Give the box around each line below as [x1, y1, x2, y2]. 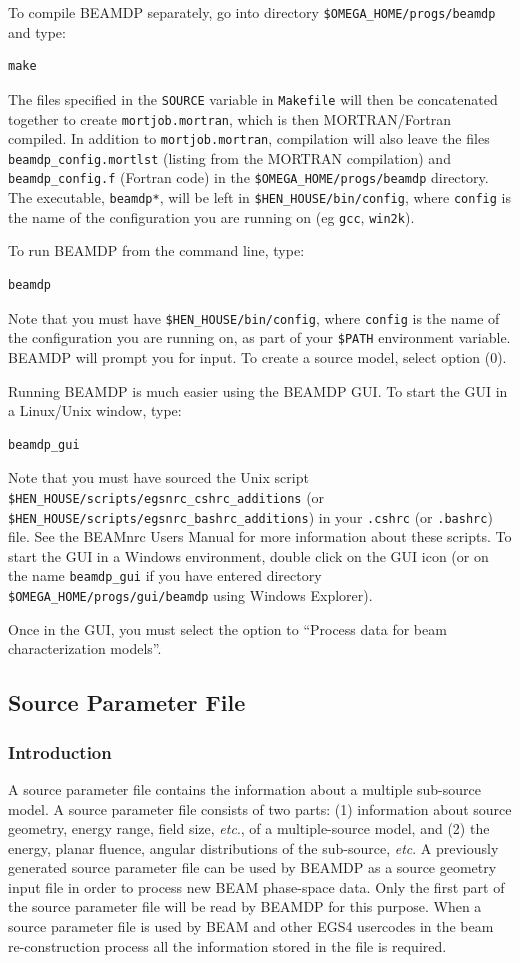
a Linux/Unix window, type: [8, 400, 182, 421]
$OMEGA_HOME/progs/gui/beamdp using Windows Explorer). [8, 585, 373, 606]
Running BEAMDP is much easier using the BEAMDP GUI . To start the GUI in [8, 380, 508, 401]
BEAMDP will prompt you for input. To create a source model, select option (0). [8, 346, 507, 367]
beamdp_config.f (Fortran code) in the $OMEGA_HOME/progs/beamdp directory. [8, 167, 489, 188]
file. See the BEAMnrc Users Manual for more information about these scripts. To [8, 526, 512, 547]
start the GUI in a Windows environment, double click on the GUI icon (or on [8, 545, 489, 566]
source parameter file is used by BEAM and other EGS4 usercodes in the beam [8, 916, 494, 937]
